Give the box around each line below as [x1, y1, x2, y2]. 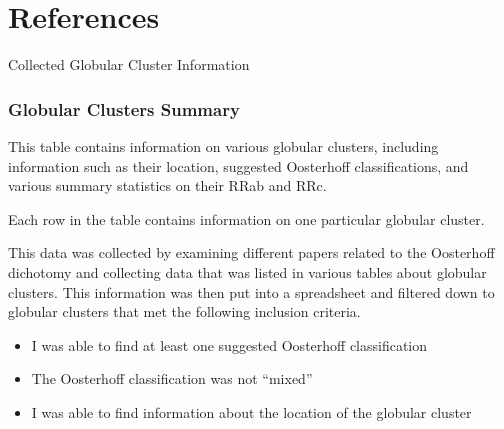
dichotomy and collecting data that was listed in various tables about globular [8, 261, 487, 282]
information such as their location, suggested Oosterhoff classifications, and [8, 155, 469, 176]
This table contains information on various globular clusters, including [8, 135, 439, 156]
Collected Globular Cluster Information [8, 54, 250, 75]
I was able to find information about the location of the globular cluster [31, 401, 472, 422]
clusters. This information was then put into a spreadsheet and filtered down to [8, 281, 495, 302]
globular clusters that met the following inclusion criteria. [8, 301, 361, 322]
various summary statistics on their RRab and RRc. [8, 175, 327, 196]
